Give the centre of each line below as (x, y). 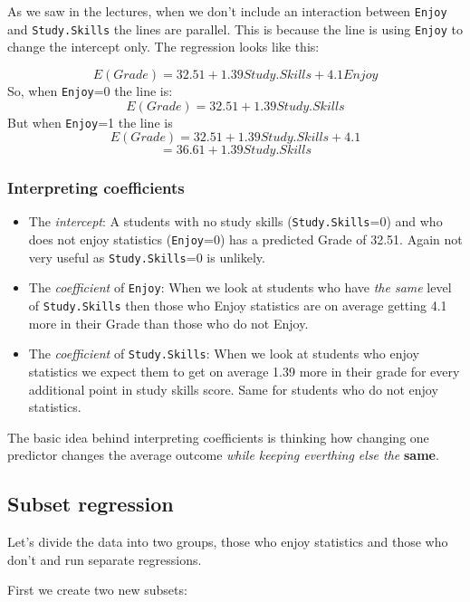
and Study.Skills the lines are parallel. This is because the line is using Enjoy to (235, 29)
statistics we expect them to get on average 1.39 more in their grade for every (244, 371)
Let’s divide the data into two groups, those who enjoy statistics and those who (228, 542)
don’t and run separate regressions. (105, 559)
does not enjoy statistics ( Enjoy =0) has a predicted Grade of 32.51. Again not (245, 239)
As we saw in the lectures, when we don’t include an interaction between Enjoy (227, 11)
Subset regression (91, 504)
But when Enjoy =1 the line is (90, 122)
